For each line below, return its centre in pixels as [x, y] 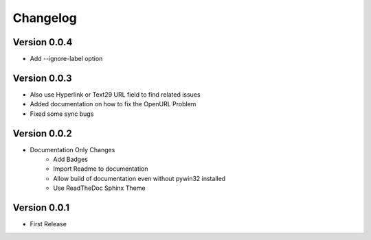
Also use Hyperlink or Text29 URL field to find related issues [115, 94]
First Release [48, 224]
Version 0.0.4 [43, 42]
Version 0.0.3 [42, 78]
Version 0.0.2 [42, 133]
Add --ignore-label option [66, 59]
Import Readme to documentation [101, 169]
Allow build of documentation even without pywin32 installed [139, 178]
